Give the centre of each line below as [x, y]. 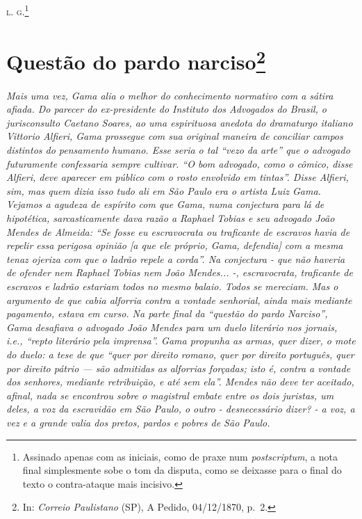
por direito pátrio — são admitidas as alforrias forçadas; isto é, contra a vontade [179, 368]
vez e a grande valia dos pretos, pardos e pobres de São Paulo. [138, 422]
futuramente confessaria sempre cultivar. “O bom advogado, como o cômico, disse [180, 163]
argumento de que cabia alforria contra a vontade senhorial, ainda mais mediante [179, 300]
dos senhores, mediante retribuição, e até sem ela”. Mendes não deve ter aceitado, [180, 382]
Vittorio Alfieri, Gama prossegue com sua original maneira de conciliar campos [175, 136]
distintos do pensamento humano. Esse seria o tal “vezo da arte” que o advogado [178, 150]
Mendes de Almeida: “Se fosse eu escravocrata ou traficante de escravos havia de [178, 231]
